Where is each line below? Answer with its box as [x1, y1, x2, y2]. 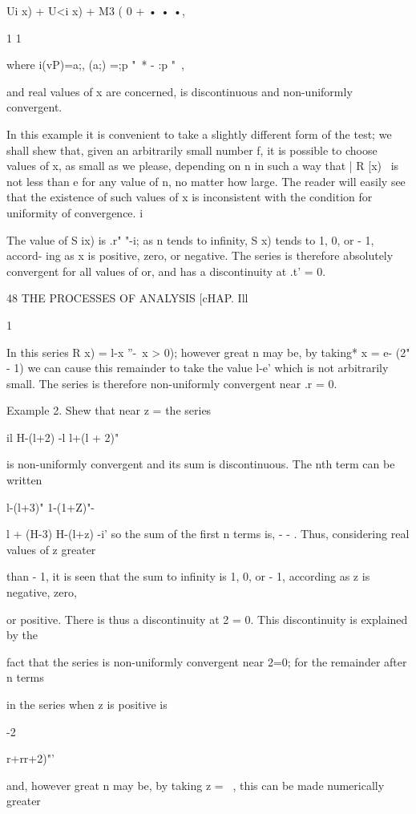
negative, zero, [6, 584, 77, 601]
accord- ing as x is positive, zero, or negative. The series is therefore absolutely [6, 247, 394, 264]
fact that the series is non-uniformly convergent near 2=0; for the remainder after [6, 653, 407, 670]
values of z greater [6, 541, 96, 557]
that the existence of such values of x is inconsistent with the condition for [6, 188, 373, 205]
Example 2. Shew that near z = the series [6, 402, 212, 419]
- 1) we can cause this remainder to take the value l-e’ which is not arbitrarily [6, 359, 389, 376]
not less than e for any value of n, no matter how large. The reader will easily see [6, 172, 406, 189]
